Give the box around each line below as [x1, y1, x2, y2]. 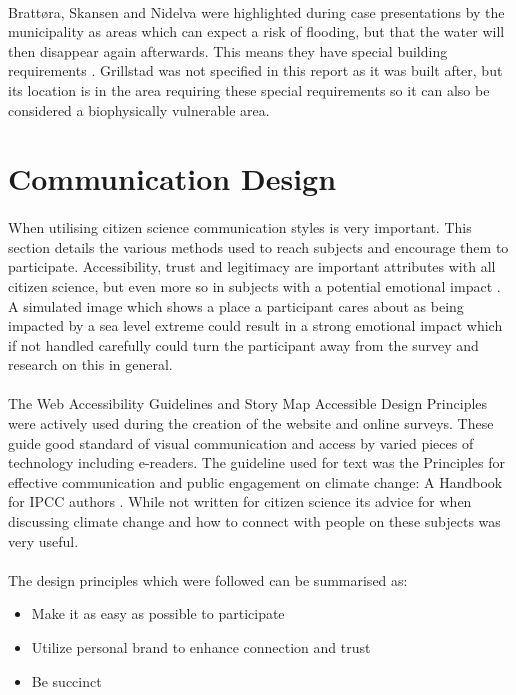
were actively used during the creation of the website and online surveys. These [8, 413, 494, 434]
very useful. [8, 530, 79, 551]
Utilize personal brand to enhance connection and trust [31, 637, 371, 657]
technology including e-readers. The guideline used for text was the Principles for [8, 452, 505, 473]
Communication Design [8, 158, 337, 199]
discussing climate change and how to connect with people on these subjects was [8, 511, 501, 532]
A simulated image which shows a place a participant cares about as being [8, 295, 464, 316]
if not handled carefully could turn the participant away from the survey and [8, 334, 479, 355]
